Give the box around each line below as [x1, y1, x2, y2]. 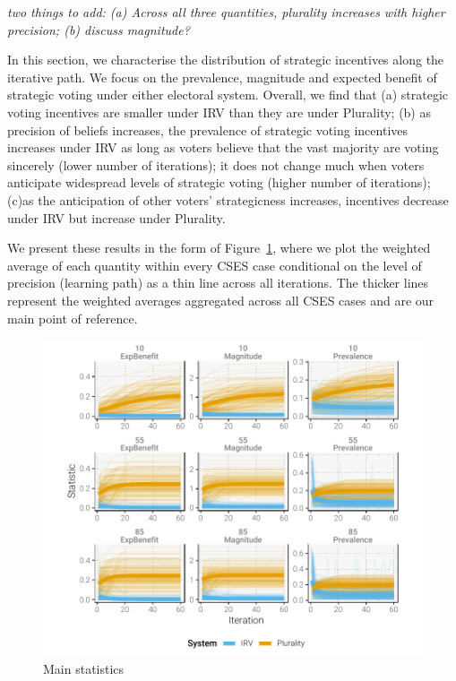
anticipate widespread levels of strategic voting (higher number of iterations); [7, 173, 431, 192]
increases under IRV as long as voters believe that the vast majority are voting [7, 138, 439, 157]
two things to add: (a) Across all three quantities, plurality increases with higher [7, 3, 445, 21]
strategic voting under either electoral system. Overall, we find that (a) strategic [7, 85, 449, 104]
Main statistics [43, 659, 125, 678]
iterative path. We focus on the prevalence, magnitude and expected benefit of [7, 67, 437, 86]
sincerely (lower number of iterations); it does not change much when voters [7, 155, 425, 174]
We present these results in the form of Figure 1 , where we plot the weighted [7, 238, 431, 257]
